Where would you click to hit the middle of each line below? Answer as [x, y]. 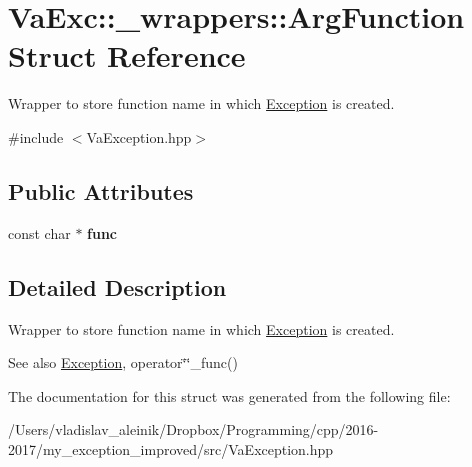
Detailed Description [117, 286]
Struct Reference [127, 55]
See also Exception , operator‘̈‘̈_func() [123, 362]
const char [39, 232]
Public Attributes [101, 190]
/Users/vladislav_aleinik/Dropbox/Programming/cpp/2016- [193, 429]
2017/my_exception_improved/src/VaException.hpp [171, 448]
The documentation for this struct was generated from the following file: [229, 395]
